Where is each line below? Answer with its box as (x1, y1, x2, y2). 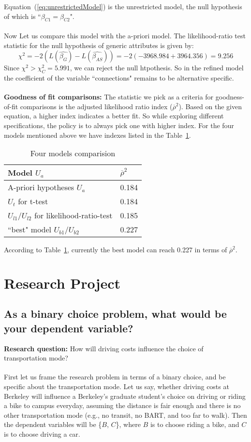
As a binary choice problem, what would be (4, 306, 227, 321)
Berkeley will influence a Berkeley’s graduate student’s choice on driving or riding (4, 391, 246, 401)
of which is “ (4, 11, 41, 21)
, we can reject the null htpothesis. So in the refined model (70, 63, 244, 73)
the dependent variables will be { (4, 419, 102, 429)
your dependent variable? (4, 320, 133, 335)
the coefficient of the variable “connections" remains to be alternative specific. (4, 72, 234, 82)
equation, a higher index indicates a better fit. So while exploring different (4, 111, 224, 121)
